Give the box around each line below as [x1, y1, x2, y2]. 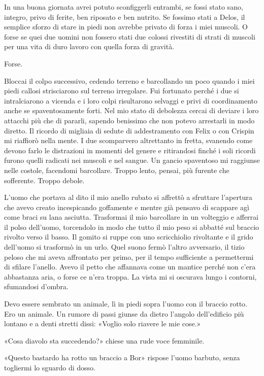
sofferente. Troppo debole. [4, 175, 85, 185]
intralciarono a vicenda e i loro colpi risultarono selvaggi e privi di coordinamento [4, 95, 258, 106]
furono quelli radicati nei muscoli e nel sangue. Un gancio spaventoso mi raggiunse [4, 155, 260, 165]
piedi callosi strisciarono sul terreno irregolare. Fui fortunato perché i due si [4, 85, 239, 96]
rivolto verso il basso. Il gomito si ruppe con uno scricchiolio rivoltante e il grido [4, 231, 253, 242]
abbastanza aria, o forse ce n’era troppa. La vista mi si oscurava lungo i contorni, [4, 271, 257, 282]
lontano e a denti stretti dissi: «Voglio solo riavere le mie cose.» [4, 318, 201, 329]
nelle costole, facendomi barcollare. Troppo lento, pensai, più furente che [4, 164, 229, 175]
